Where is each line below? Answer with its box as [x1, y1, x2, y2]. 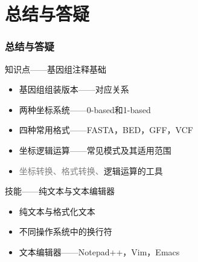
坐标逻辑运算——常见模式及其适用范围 [19, 143, 171, 156]
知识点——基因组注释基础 [5, 62, 106, 75]
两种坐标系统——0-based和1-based [19, 103, 151, 116]
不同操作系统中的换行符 [19, 225, 112, 238]
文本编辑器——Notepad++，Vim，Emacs [19, 245, 180, 258]
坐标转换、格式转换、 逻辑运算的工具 [19, 164, 163, 177]
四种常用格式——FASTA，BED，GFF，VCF [19, 123, 193, 136]
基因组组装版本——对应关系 [19, 83, 129, 96]
